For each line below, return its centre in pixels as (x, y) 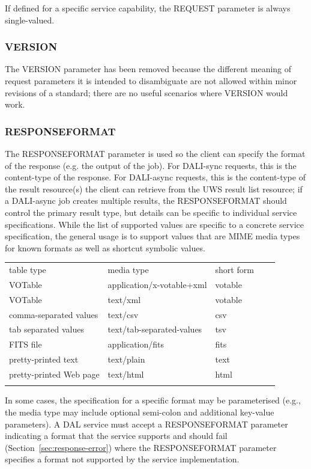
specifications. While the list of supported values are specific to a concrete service (155, 224)
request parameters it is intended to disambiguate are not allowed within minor (151, 81)
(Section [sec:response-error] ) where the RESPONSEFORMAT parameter (141, 447)
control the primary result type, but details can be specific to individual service (151, 212)
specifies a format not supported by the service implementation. (122, 459)
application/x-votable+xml (157, 284)
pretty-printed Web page (54, 374)
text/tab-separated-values (155, 329)
